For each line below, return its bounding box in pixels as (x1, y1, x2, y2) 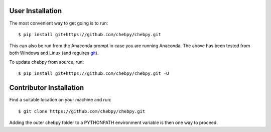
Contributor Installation (9, 83, 84, 92)
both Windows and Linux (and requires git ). (9, 50, 99, 56)
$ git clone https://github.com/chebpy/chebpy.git (18, 108, 146, 114)
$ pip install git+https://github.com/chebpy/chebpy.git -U (18, 71, 169, 76)
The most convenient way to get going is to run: (9, 20, 108, 26)
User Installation (9, 7, 62, 15)
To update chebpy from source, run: (9, 59, 84, 65)
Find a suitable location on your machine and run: (9, 97, 111, 103)
